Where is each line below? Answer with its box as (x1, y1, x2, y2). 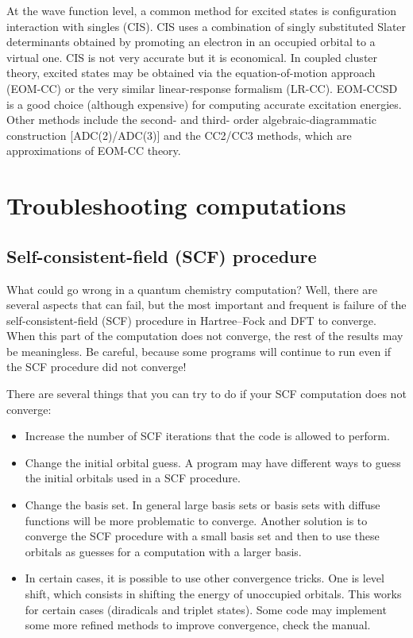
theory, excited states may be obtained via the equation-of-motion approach (6, 64, 376, 81)
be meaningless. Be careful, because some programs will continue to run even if (6, 342, 392, 359)
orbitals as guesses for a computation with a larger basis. (25, 543, 302, 559)
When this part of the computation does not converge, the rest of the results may (6, 327, 403, 344)
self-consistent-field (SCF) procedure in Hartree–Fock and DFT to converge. (6, 311, 376, 328)
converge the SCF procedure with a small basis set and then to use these (25, 528, 380, 544)
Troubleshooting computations (6, 189, 346, 222)
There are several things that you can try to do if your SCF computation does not (6, 385, 407, 402)
